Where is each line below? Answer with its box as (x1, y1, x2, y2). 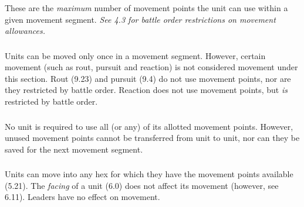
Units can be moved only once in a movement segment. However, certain (5, 49, 266, 61)
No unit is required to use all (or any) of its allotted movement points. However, (5, 120, 293, 132)
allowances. (5, 25, 46, 37)
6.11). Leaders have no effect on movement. (5, 191, 160, 203)
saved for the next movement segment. (5, 143, 143, 155)
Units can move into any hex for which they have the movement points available (5, 168, 293, 180)
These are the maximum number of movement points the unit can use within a (5, 2, 288, 13)
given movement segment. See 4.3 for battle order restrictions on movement (5, 13, 276, 25)
